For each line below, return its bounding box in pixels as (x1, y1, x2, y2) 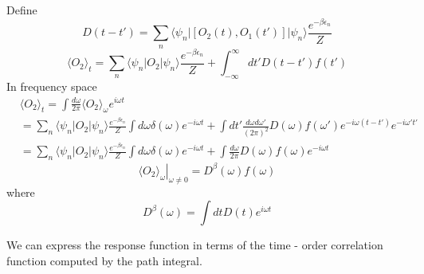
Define (6, 2, 37, 18)
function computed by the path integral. (6, 252, 202, 268)
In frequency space (6, 77, 97, 94)
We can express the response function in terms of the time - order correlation (6, 237, 383, 253)
